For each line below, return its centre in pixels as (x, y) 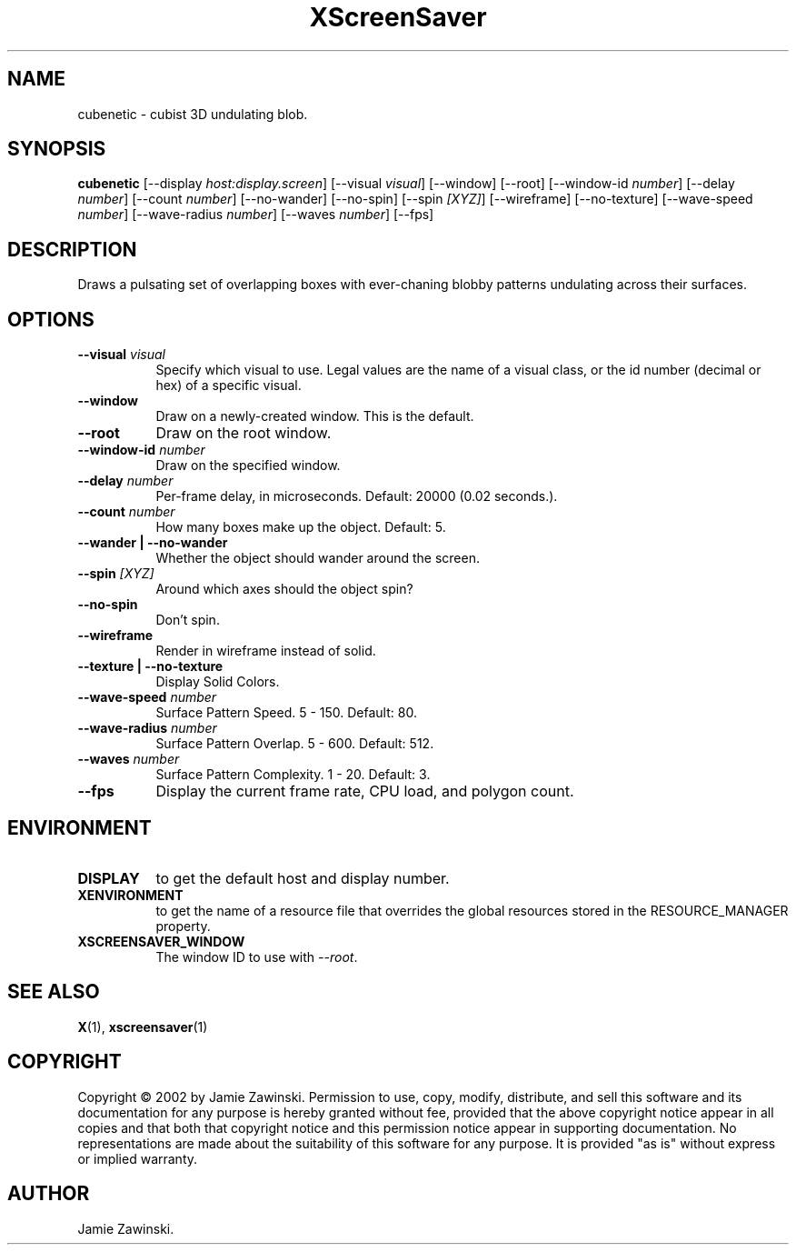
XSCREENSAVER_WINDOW (161, 941)
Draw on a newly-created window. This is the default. (315, 416)
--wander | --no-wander (153, 543)
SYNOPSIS (57, 149)
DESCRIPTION (72, 249)
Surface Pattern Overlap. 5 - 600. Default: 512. (295, 744)
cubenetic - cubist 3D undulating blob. (193, 114)
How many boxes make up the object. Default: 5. (301, 527)
